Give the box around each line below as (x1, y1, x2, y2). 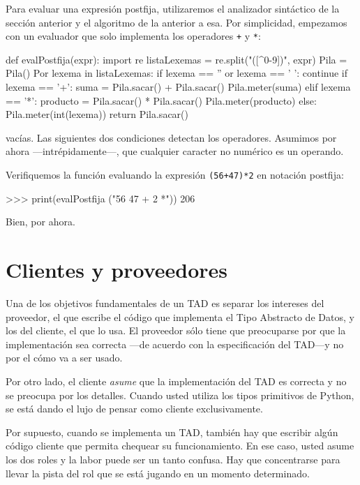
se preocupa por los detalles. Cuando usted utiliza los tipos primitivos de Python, (6, 387, 354, 402)
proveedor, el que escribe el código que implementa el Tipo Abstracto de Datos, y (6, 309, 354, 324)
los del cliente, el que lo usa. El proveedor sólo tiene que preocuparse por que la (6, 323, 346, 338)
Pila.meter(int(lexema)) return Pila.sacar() (6, 107, 188, 121)
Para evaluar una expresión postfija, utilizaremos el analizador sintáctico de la (6, 1, 340, 15)
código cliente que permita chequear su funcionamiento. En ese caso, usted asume (6, 438, 354, 453)
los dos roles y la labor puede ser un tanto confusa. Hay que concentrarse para (6, 452, 340, 466)
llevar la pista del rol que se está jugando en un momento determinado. (6, 465, 310, 480)
